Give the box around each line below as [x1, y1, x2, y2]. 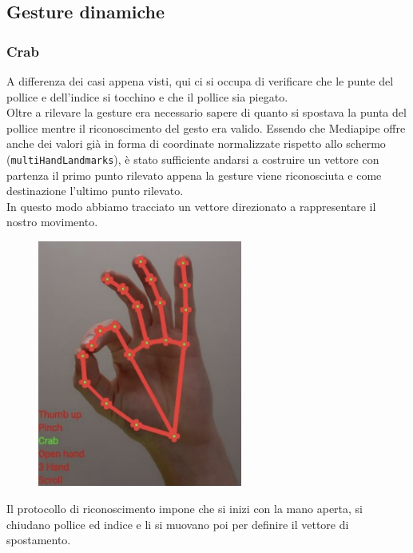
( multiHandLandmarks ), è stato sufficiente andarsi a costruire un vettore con [6, 150, 379, 167]
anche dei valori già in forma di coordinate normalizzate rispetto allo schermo [6, 135, 386, 152]
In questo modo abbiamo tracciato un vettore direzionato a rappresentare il [6, 197, 376, 214]
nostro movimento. [6, 213, 98, 230]
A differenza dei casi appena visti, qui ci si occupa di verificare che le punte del [6, 73, 394, 89]
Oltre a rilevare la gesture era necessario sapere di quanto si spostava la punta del [6, 104, 407, 121]
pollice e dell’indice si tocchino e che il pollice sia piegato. [6, 88, 288, 105]
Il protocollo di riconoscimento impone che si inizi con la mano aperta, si [6, 500, 363, 517]
